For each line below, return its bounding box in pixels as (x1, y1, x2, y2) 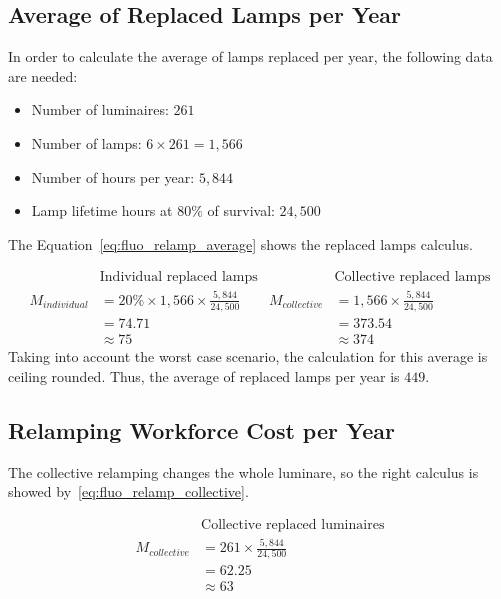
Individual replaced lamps (99, 270, 258, 285)
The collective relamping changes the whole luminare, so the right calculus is (8, 461, 479, 482)
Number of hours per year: (31, 166, 195, 187)
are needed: (8, 65, 78, 86)
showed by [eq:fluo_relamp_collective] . (8, 481, 249, 502)
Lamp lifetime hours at (31, 200, 173, 221)
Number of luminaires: (31, 99, 169, 120)
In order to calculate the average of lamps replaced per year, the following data (8, 46, 493, 67)
